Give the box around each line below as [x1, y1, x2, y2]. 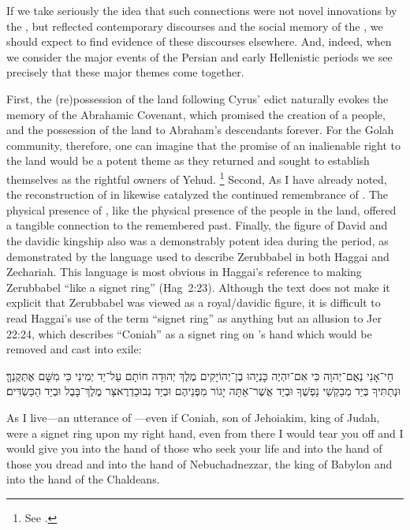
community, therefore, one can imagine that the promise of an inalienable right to [6, 136, 401, 153]
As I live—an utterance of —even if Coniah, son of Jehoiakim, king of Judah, [6, 409, 380, 425]
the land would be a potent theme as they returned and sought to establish [6, 152, 370, 169]
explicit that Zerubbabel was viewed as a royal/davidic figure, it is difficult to [6, 294, 381, 311]
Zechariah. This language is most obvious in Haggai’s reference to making [6, 263, 362, 280]
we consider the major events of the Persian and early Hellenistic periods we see [6, 48, 393, 65]
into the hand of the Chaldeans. [6, 471, 160, 487]
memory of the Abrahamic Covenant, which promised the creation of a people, [6, 106, 386, 122]
